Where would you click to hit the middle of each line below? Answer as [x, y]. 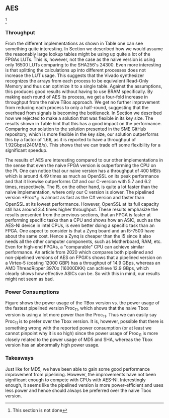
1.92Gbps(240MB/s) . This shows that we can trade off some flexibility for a [83, 145]
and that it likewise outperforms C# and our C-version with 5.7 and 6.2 [78, 182]
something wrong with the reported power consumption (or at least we [78, 328]
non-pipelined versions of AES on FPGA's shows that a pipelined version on [83, 257]
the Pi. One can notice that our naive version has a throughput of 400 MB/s [83, 171]
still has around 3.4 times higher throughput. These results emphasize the [82, 209]
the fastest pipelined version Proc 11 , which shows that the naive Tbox [77, 309]
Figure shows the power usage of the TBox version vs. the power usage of [82, 303]
